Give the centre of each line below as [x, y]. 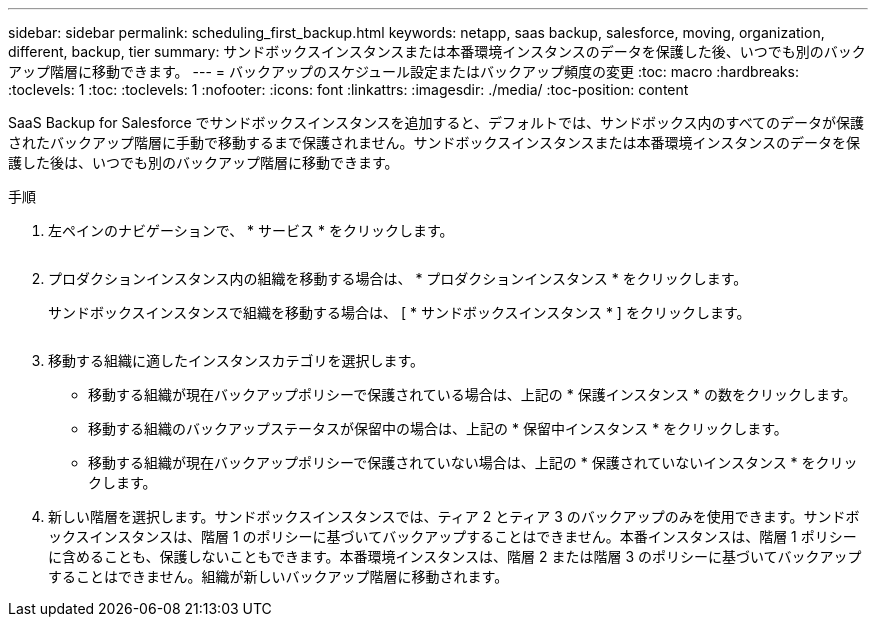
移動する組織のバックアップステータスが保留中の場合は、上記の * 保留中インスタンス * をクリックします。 [438, 428]
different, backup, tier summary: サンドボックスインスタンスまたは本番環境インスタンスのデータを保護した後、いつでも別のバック [437, 51]
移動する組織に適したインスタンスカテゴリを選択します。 [236, 360]
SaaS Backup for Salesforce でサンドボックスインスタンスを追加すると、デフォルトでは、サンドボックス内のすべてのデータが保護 [436, 122]
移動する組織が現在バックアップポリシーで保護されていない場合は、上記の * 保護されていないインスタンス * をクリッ [473, 462]
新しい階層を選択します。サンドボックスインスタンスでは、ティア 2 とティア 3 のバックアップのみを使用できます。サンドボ [454, 516]
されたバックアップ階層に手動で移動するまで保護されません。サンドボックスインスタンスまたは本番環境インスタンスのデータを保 [434, 142]
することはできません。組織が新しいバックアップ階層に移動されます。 [278, 576]
